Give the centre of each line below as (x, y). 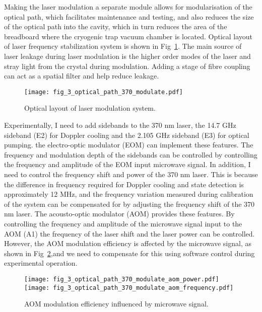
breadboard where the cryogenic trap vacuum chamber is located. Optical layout (128, 36)
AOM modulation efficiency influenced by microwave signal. (116, 304)
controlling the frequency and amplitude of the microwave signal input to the (123, 223)
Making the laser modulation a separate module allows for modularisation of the (128, 7)
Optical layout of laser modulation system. (90, 108)
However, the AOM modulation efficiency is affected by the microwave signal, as (128, 243)
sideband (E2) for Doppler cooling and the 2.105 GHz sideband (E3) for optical (127, 135)
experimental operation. (41, 263)
